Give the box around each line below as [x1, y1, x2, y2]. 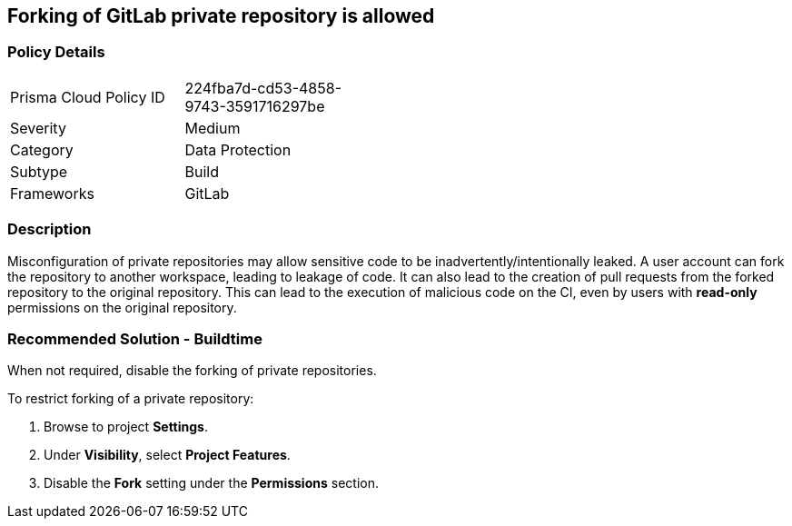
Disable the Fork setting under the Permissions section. [44, 475, 379, 491]
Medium [184, 118, 241, 137]
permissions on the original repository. [7, 299, 237, 315]
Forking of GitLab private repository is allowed [7, 5, 435, 27]
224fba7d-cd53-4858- [184, 78, 342, 97]
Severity [10, 118, 66, 137]
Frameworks [10, 184, 94, 203]
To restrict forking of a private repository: [7, 391, 254, 407]
